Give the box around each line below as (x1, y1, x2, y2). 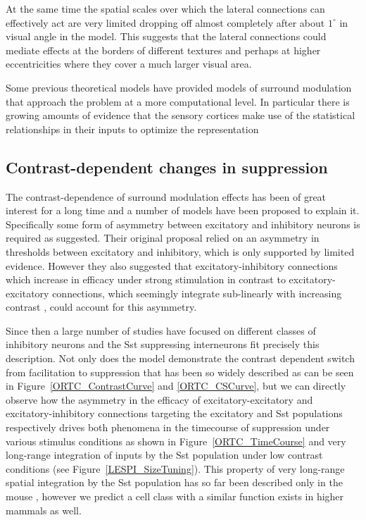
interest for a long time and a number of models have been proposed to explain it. (6, 203, 360, 218)
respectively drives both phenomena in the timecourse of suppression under (6, 420, 330, 435)
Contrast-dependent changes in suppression (6, 156, 328, 178)
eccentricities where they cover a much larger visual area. (6, 56, 252, 71)
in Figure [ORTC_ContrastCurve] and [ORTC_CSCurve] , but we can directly (6, 378, 346, 393)
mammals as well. (6, 502, 82, 517)
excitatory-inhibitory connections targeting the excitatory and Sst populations (6, 406, 343, 421)
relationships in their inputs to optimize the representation (6, 121, 259, 136)
